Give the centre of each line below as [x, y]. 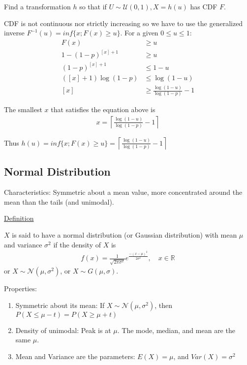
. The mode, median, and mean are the [176, 330]
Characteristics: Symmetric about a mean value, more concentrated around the [123, 192]
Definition [19, 218]
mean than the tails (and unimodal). [59, 201]
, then [163, 305]
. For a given [139, 33]
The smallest [23, 109]
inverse [14, 33]
